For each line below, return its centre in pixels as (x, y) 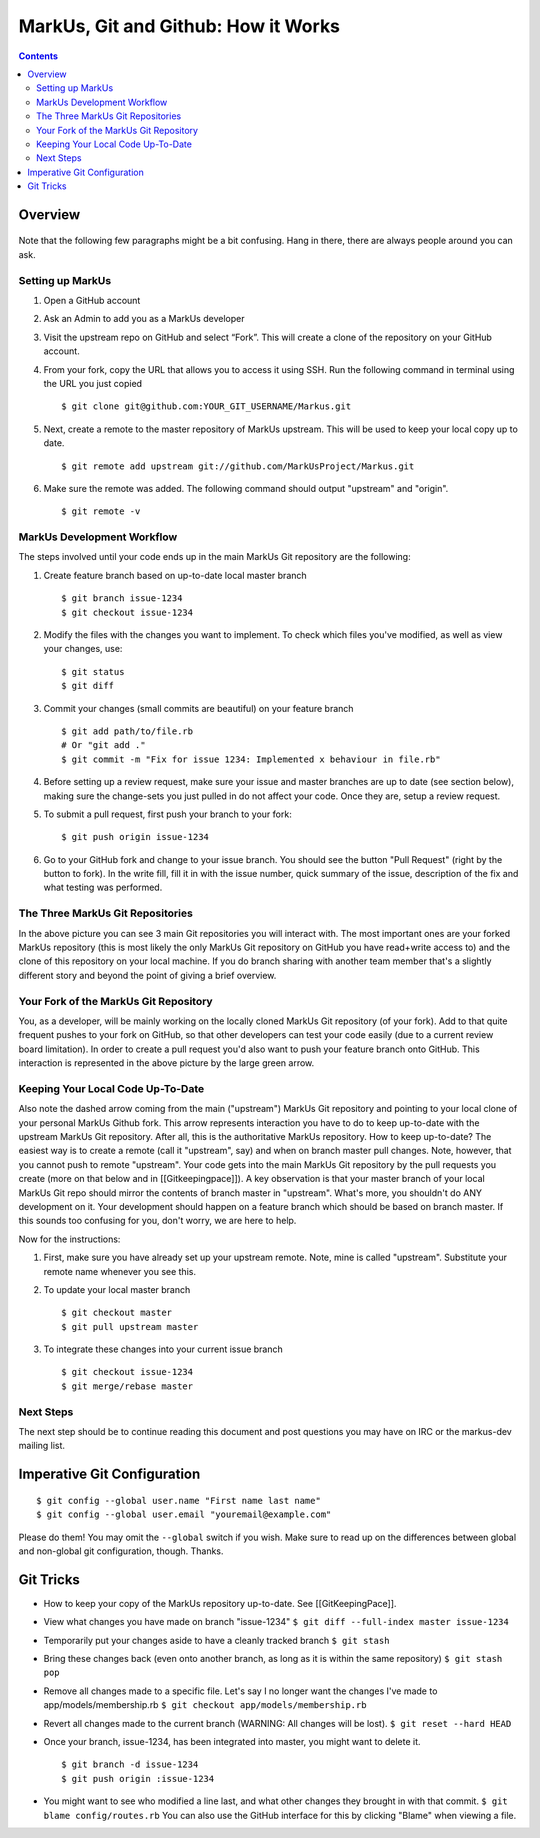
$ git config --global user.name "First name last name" (179, 1500)
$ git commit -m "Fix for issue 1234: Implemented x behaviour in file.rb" (251, 759)
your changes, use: (83, 649)
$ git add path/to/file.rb (127, 731)
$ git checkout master (117, 1313)
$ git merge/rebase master (127, 1386)
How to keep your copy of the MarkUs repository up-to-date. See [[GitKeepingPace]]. (220, 1603)
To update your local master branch (117, 1289)
